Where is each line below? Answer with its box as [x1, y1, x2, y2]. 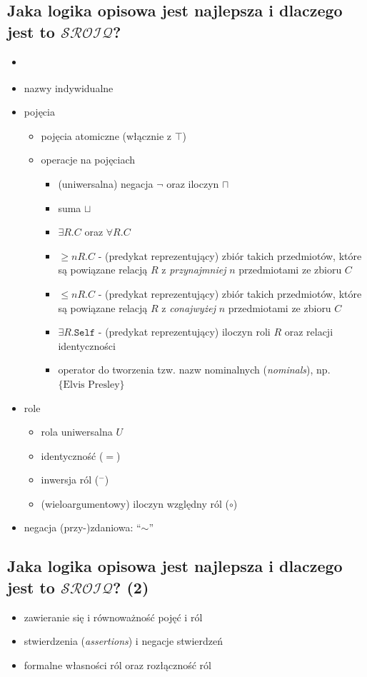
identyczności [58, 338, 116, 353]
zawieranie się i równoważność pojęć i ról [24, 609, 203, 624]
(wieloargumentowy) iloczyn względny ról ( [41, 496, 229, 511]
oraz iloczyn [166, 176, 219, 191]
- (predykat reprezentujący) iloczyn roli [98, 324, 271, 339]
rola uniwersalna [41, 424, 113, 439]
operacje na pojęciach [41, 152, 136, 167]
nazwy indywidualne [24, 80, 114, 95]
